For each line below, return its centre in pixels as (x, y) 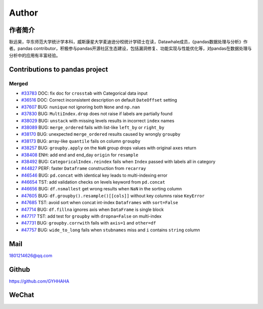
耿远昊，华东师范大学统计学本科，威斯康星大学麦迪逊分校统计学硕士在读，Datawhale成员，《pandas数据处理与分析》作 (128, 42)
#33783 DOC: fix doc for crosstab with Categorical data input (85, 93)
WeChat (21, 295)
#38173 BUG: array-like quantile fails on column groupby (81, 141)
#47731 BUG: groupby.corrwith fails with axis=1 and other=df (89, 223)
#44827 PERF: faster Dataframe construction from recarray (84, 168)
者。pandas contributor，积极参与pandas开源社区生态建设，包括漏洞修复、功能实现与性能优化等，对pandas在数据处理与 (130, 48)
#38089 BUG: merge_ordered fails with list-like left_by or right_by (93, 127)
